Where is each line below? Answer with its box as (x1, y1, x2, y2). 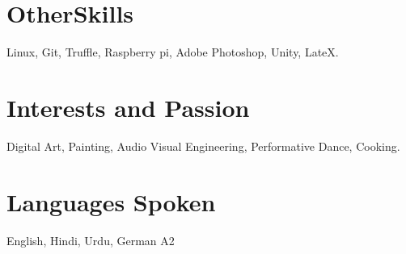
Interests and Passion (6, 90, 250, 123)
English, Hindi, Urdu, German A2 (6, 231, 175, 248)
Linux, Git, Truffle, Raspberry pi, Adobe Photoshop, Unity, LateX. (6, 44, 339, 60)
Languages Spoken (6, 185, 216, 218)
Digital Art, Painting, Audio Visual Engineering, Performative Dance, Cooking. (6, 137, 400, 154)
